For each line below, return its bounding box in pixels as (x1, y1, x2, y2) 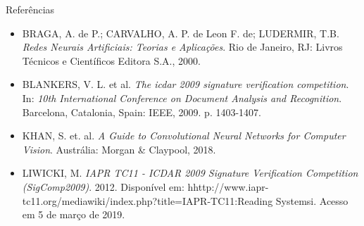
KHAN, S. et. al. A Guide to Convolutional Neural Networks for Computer (22, 128, 346, 143)
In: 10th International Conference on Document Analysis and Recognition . (22, 90, 342, 105)
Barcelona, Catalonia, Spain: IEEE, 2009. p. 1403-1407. (22, 104, 261, 119)
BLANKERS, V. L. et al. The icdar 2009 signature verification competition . (22, 77, 349, 92)
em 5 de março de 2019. (22, 207, 125, 222)
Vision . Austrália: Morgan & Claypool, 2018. (22, 142, 216, 156)
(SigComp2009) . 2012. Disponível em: (22, 179, 184, 194)
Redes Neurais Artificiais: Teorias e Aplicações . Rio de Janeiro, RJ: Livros (22, 39, 343, 54)
